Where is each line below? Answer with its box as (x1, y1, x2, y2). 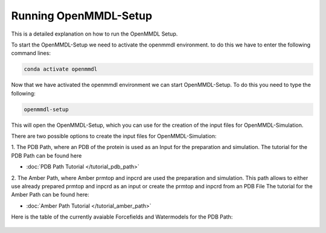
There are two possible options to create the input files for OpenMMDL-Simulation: (11, 133, 217, 140)
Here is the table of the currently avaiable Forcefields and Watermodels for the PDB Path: (11, 213, 233, 220)
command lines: (11, 49, 51, 57)
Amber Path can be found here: (11, 191, 90, 199)
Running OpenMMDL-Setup (11, 9, 153, 22)
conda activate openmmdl (24, 66, 98, 72)
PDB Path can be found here (11, 152, 82, 159)
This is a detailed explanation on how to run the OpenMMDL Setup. (11, 30, 178, 37)
